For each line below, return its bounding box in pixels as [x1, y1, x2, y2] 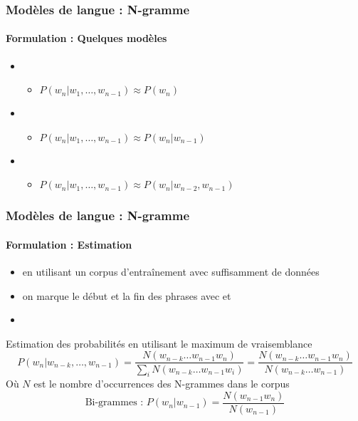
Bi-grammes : [85, 397, 144, 408]
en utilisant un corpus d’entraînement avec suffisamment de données [22, 264, 320, 279]
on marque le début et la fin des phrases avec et [22, 288, 231, 303]
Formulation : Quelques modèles [6, 31, 167, 46]
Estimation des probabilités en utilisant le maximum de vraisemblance [6, 336, 312, 350]
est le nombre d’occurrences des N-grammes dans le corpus [33, 376, 290, 391]
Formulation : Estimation [6, 237, 132, 251]
